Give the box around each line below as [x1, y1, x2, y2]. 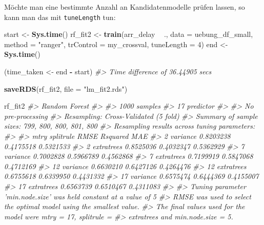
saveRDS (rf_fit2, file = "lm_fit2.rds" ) [4, 83, 128, 94]
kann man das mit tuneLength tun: [4, 11, 116, 22]
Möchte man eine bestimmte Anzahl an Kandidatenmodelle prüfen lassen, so [4, 2, 245, 12]
